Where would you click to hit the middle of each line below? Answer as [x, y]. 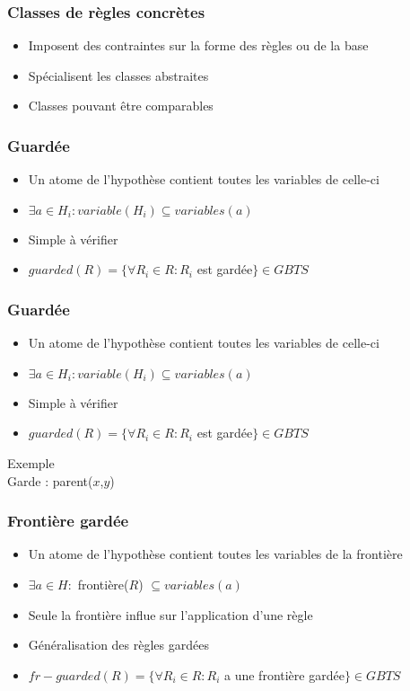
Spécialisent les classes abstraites [118, 75]
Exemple [31, 463]
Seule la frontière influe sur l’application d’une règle [170, 614]
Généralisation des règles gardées [118, 645]
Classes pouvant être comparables [121, 106]
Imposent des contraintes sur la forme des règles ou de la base [198, 45]
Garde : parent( [50, 480]
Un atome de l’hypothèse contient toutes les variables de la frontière [215, 554]
